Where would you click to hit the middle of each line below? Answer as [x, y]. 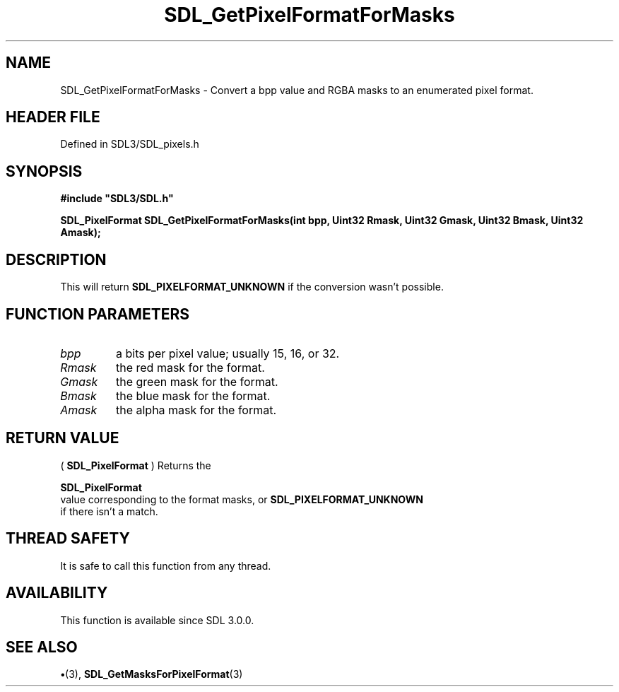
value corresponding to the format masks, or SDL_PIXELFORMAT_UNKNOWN [242, 499]
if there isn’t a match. [109, 511]
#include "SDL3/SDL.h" [117, 199]
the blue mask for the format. [193, 395]
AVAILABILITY [57, 593]
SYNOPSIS [44, 171]
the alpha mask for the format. [196, 410]
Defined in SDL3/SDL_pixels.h [130, 144]
